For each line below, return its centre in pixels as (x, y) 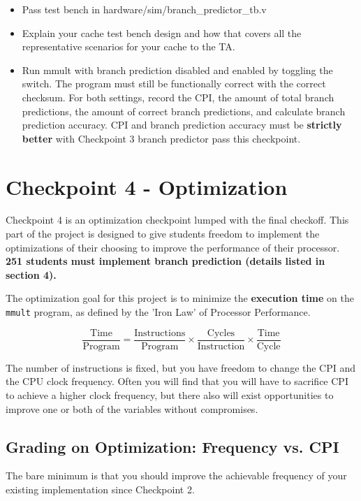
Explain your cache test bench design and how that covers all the (162, 32)
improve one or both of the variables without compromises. (132, 408)
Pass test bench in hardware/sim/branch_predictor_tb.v (144, 9)
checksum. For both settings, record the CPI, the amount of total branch (178, 97)
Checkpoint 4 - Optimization (147, 186)
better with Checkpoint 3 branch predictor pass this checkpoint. (161, 138)
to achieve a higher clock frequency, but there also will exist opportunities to (170, 394)
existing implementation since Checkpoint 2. (100, 489)
